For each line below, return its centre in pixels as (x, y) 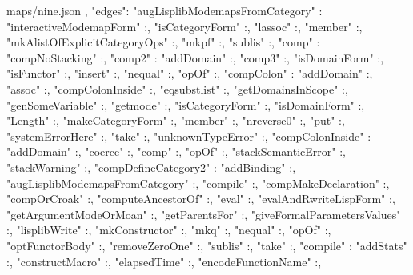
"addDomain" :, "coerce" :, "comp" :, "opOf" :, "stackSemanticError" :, (176, 151)
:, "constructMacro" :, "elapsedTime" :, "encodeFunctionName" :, (164, 261)
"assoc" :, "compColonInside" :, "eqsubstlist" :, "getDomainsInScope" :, (177, 88)
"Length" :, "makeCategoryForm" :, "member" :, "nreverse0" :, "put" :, (176, 120)
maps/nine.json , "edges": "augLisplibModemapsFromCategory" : (164, 10)
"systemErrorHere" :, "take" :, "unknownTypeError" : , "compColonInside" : (189, 136)
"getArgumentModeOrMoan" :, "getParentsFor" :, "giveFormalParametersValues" (204, 214)
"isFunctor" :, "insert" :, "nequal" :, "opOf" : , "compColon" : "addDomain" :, (190, 73)
